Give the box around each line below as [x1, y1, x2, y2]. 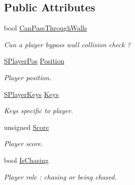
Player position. [4, 72, 52, 82]
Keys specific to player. [4, 105, 73, 116]
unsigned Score [4, 122, 49, 132]
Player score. [4, 138, 43, 149]
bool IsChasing [4, 154, 49, 165]
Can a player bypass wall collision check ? [4, 39, 131, 49]
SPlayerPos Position [4, 56, 65, 66]
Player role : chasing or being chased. [4, 171, 117, 182]
